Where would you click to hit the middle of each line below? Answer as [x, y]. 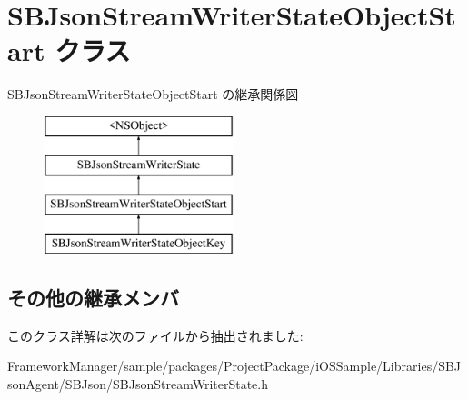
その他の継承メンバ [93, 298]
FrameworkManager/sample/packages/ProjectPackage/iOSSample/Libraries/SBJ [234, 366]
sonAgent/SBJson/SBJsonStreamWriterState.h [138, 384]
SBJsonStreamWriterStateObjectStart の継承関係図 [153, 94]
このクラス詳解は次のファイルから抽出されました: [155, 335]
